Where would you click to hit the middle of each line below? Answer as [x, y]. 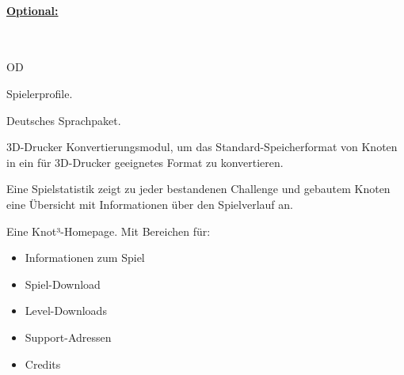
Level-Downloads [66, 311]
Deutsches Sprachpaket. [64, 120]
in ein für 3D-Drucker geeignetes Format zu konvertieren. [145, 162]
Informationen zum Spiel [85, 258]
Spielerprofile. [40, 93]
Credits [43, 364]
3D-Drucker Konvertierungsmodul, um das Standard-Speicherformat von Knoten [202, 147]
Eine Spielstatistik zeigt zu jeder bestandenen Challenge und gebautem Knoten [198, 189]
